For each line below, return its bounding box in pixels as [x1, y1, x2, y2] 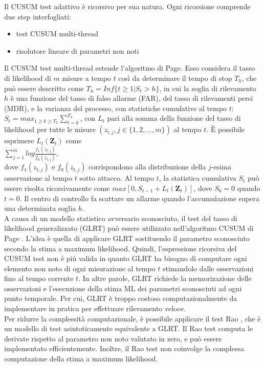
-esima [211, 161, 231, 172]
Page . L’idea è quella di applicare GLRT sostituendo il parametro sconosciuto [4, 232, 250, 243]
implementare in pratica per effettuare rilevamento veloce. [4, 303, 186, 314]
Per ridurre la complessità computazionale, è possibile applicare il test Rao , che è [4, 313, 261, 323]
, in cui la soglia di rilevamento [159, 82, 256, 93]
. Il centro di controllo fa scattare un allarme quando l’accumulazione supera [19, 192, 259, 203]
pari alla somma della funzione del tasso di [107, 113, 241, 123]
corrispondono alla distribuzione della [89, 161, 206, 172]
